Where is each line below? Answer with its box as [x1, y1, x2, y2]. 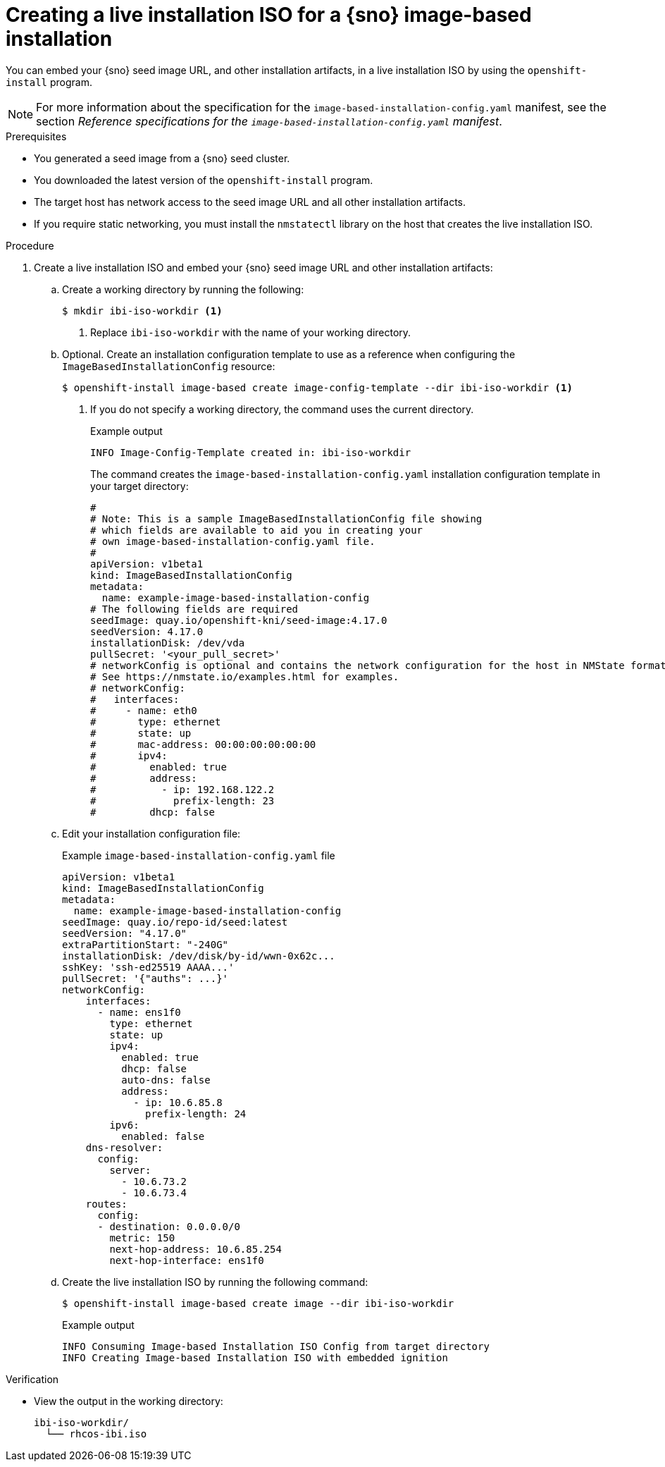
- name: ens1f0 [97, 1006, 181, 1018]
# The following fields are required [90, 603, 299, 615]
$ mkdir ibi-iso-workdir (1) [62, 305, 223, 317]
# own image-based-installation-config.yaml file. [90, 535, 375, 547]
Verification [6, 1373, 59, 1385]
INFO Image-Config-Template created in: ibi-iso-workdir [90, 446, 411, 458]
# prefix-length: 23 [90, 794, 275, 806]
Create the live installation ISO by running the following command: [62, 1275, 368, 1288]
